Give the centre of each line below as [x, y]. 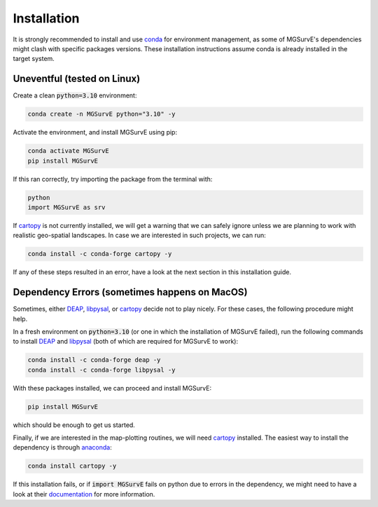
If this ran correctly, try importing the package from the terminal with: [113, 179]
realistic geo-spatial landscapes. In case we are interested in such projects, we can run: [139, 236]
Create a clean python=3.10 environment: [75, 95]
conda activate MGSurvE [69, 151]
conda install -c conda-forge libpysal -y [101, 370]
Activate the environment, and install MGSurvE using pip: [95, 133]
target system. [34, 59]
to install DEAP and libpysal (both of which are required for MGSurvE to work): [125, 342]
